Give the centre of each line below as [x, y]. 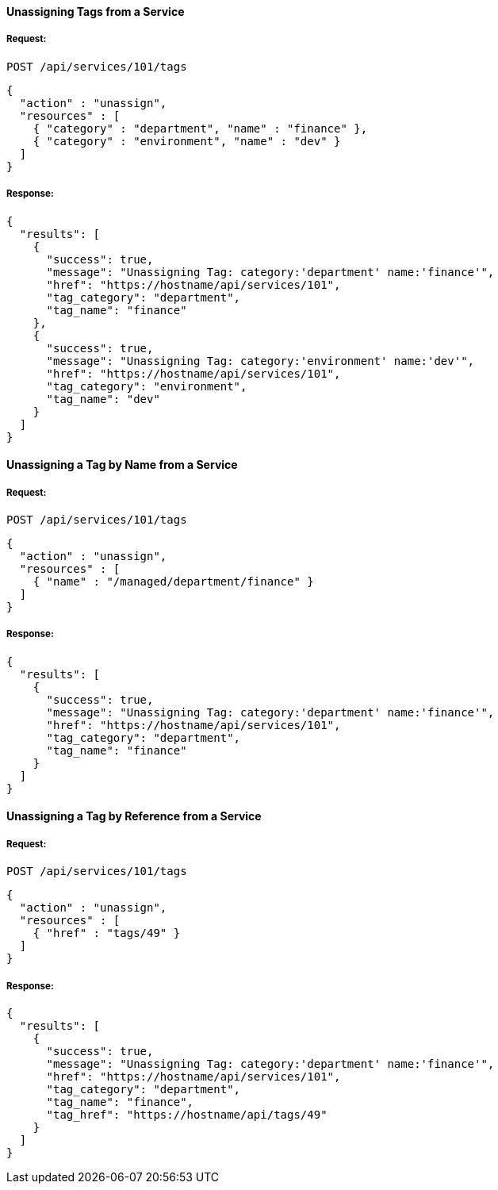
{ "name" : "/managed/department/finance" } [173, 581]
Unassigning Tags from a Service [96, 12]
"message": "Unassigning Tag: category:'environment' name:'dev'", [260, 361]
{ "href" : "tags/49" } [107, 933]
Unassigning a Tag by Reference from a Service [134, 816]
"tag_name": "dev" [103, 399]
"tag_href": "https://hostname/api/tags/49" [187, 1114]
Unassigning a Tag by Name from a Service [122, 465]
